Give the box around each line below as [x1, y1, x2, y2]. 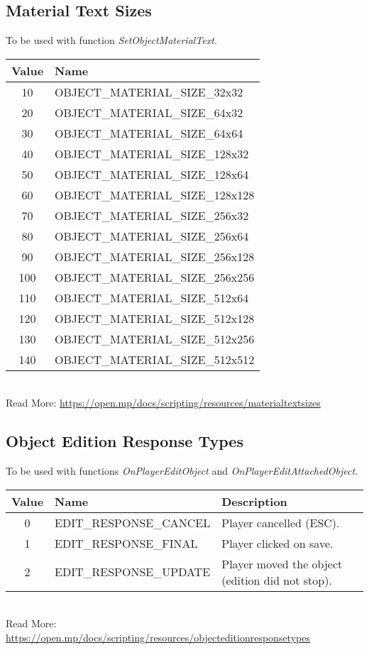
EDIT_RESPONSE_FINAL [55, 534, 198, 551]
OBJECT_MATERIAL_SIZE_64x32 [55, 104, 243, 121]
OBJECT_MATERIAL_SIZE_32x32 [55, 83, 243, 100]
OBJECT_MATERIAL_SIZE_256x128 [55, 248, 255, 265]
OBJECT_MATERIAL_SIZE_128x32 [55, 145, 249, 162]
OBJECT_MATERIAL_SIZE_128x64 [55, 165, 249, 182]
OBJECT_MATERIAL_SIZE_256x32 [55, 206, 249, 224]
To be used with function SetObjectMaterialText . [6, 33, 217, 48]
